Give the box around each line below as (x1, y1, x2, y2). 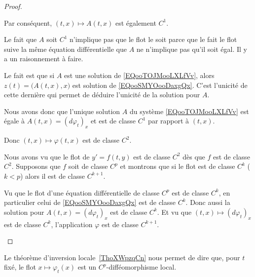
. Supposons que (11, 161, 61, 171)
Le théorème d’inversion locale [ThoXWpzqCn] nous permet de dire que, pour (4, 252, 240, 262)
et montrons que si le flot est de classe (120, 161, 235, 171)
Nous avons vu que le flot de (4, 151, 90, 161)
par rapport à (148, 116, 189, 126)
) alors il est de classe (20, 170, 85, 181)
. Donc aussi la (185, 197, 230, 207)
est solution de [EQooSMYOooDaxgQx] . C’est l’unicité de (72, 79, 248, 90)
